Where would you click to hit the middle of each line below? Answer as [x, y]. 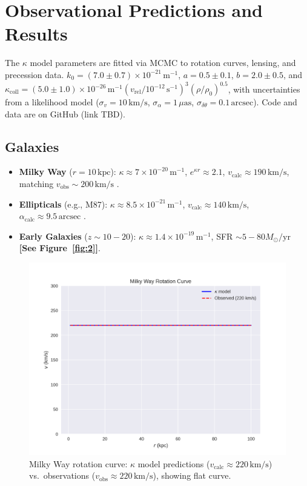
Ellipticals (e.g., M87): [63, 204]
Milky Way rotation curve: [78, 463]
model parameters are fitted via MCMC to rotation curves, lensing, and [163, 63]
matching [36, 183]
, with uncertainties [264, 88]
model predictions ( [174, 463]
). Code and [275, 102]
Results [36, 34]
